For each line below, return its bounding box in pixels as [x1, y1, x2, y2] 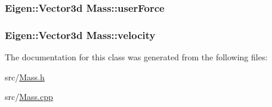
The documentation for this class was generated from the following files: [5, 51, 268, 63]
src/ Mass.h [5, 70, 45, 83]
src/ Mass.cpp [5, 90, 53, 103]
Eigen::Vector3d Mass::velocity [5, 27, 156, 42]
